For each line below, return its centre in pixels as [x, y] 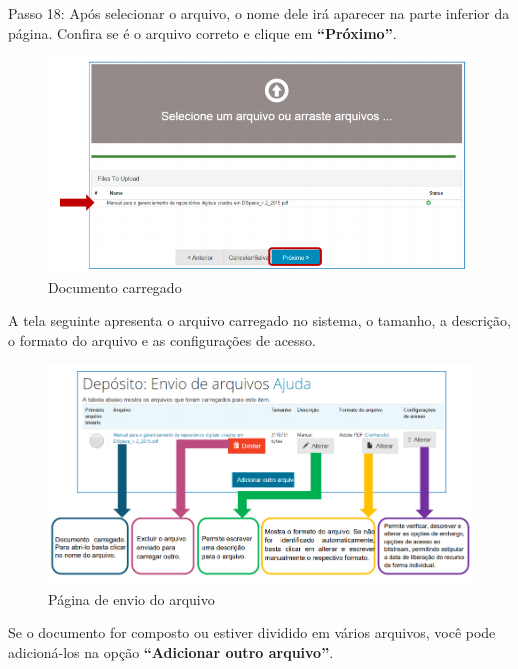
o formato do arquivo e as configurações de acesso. [162, 339]
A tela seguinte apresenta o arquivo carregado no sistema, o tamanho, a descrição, [259, 320]
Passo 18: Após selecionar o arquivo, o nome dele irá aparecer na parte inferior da [259, 13]
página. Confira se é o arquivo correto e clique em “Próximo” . [202, 32]
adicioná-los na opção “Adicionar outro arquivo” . [171, 651]
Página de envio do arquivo [131, 598]
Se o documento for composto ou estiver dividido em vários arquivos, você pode [252, 632]
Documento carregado [115, 286]
